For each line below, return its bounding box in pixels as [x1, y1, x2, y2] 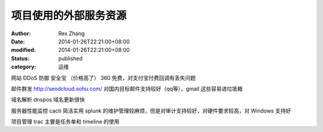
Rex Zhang [58, 30, 85, 37]
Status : [11, 54, 30, 62]
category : [11, 63, 36, 70]
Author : [11, 30, 31, 37]
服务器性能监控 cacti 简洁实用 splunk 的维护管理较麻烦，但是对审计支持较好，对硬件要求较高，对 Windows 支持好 [11, 107, 291, 114]
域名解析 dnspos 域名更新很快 [11, 96, 85, 103]
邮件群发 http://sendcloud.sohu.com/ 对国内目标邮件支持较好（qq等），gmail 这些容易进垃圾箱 [11, 85, 243, 92]
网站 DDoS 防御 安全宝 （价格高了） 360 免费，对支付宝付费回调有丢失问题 [11, 74, 196, 81]
